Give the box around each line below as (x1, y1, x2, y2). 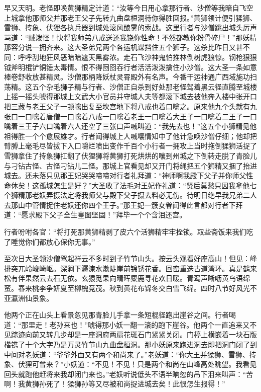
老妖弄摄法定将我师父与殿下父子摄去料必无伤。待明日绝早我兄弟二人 (32, 190, 257, 200)
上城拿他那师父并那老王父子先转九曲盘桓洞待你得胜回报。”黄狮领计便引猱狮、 (4, 12, 257, 23)
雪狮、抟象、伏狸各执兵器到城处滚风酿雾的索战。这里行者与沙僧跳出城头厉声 (4, 22, 257, 33)
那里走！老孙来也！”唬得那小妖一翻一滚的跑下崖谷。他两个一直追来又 (21, 319, 250, 330)
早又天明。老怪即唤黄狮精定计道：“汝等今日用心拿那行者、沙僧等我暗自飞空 (4, 3, 253, 13)
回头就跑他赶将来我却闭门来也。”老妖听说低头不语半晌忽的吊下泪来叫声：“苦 (4, 368, 253, 379)
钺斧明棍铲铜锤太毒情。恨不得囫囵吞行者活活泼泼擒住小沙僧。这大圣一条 (4, 61, 243, 72)
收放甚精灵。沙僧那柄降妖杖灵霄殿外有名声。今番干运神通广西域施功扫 (25, 71, 257, 82)
